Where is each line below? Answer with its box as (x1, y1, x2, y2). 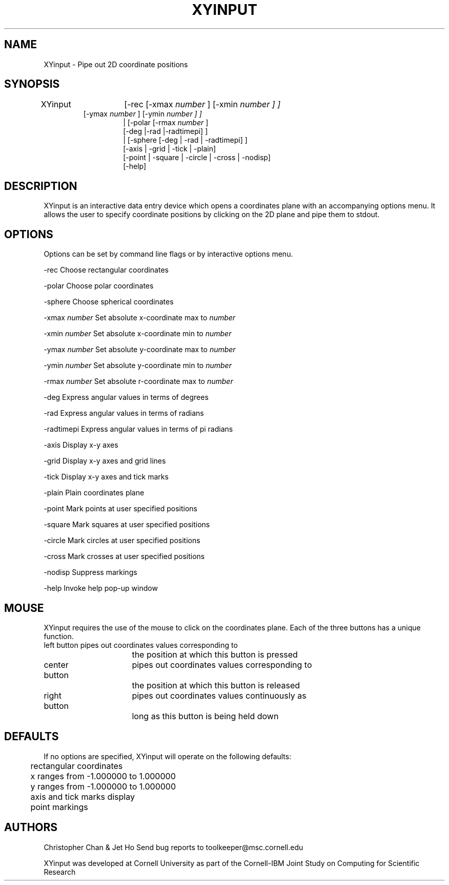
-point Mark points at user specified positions (44, 504, 197, 513)
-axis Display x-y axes (44, 440, 118, 450)
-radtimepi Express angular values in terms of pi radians (44, 425, 233, 434)
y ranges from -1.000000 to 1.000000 (30, 781, 176, 792)
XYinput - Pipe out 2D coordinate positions (44, 60, 188, 69)
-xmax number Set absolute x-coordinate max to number (44, 313, 236, 322)
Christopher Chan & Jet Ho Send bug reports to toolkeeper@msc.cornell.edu (44, 842, 303, 852)
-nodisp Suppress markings (44, 568, 137, 577)
